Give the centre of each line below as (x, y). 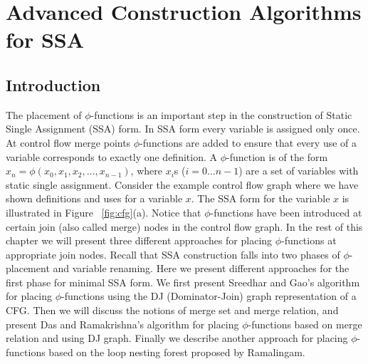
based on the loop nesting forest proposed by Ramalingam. (177, 352)
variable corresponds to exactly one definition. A (112, 156)
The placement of (44, 114)
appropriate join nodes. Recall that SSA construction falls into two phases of (173, 254)
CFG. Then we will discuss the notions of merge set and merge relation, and (172, 310)
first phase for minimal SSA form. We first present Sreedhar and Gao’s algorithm (183, 282)
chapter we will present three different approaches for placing (139, 240)
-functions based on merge (305, 324)
